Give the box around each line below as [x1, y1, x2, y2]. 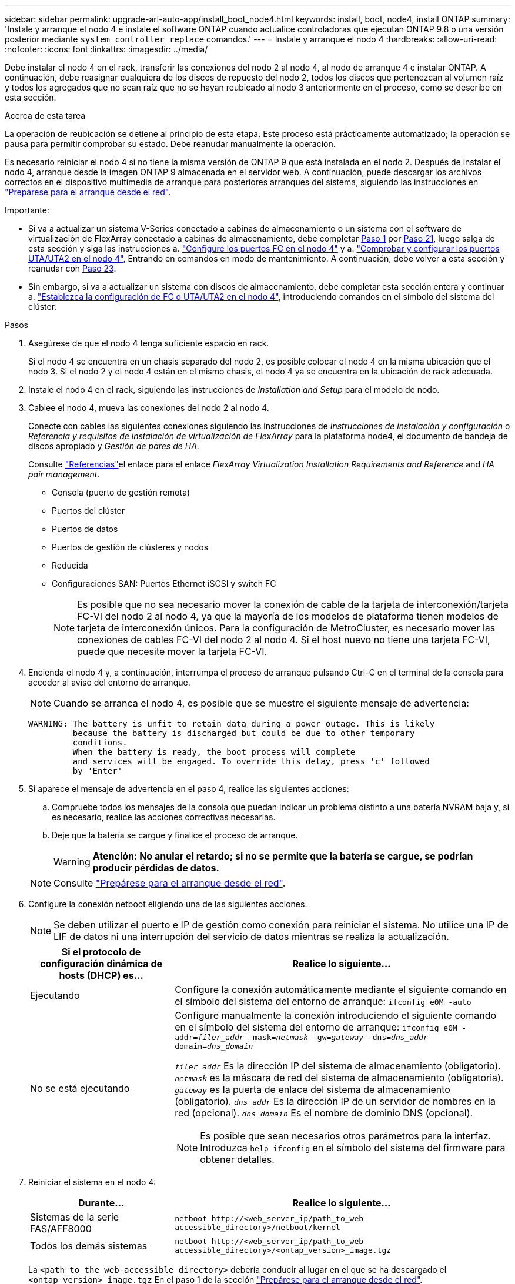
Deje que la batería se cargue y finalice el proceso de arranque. [52, 830, 298, 840]
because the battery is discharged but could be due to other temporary [72, 728, 415, 738]
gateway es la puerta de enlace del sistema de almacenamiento [175, 1084, 450, 1095]
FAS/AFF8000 [30, 1223, 92, 1235]
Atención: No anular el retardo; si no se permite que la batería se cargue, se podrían [92, 850, 473, 862]
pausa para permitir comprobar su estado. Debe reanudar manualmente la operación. [5, 139, 336, 149]
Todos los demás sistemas [30, 1240, 148, 1252]
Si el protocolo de [61, 946, 141, 958]
